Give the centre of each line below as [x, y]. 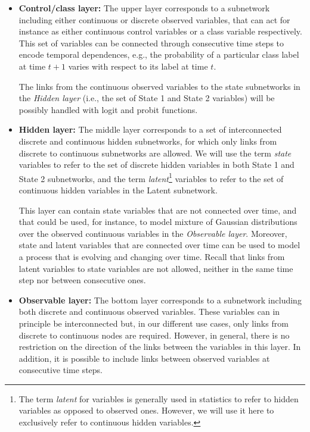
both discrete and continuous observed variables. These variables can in [149, 312]
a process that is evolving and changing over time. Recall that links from [152, 256]
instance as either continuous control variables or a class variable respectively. [160, 31]
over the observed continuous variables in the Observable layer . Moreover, [153, 233]
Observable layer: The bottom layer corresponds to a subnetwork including [160, 300]
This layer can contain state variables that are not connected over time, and [158, 210]
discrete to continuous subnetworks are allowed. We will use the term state [155, 153]
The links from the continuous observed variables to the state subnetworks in [159, 86]
